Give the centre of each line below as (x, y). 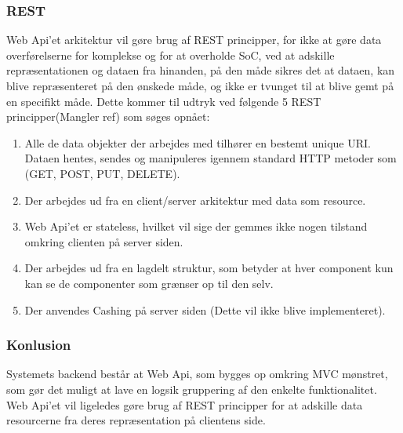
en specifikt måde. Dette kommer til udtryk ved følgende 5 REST (164, 101)
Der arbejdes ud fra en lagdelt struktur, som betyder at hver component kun (209, 268)
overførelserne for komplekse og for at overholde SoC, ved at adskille (171, 55)
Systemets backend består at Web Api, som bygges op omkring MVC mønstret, (197, 374)
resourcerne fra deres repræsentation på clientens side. (136, 420)
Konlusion (39, 345)
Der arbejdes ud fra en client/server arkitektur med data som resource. (195, 200)
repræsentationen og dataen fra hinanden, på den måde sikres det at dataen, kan (201, 70)
